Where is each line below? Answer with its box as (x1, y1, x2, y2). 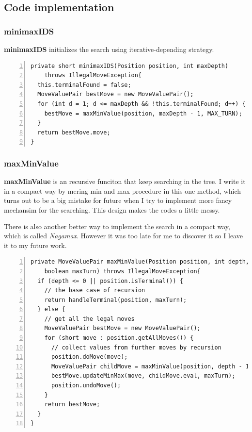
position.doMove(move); (51, 353, 128, 361)
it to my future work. (4, 240, 67, 250)
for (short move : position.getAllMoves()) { (44, 334, 194, 342)
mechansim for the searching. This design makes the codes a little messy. (4, 204, 220, 215)
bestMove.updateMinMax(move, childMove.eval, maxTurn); (51, 372, 236, 380)
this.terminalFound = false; (37, 81, 131, 88)
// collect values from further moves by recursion (51, 344, 221, 351)
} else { (37, 306, 65, 313)
